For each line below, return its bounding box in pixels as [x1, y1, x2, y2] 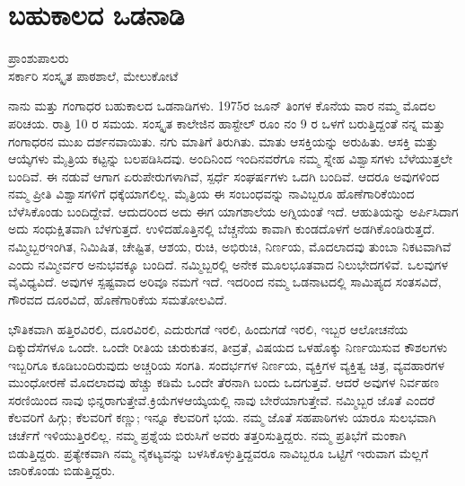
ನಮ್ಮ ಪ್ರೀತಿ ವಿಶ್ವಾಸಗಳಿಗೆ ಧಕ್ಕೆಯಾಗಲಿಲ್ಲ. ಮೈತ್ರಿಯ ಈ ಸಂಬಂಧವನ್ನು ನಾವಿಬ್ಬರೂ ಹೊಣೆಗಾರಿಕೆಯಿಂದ [8, 184, 415, 203]
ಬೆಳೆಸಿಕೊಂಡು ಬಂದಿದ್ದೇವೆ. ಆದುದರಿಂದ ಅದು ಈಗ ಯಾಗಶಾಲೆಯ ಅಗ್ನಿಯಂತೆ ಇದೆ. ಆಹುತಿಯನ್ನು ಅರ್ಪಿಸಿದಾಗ [8, 201, 459, 220]
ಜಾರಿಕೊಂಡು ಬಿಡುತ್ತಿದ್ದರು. [8, 461, 116, 480]
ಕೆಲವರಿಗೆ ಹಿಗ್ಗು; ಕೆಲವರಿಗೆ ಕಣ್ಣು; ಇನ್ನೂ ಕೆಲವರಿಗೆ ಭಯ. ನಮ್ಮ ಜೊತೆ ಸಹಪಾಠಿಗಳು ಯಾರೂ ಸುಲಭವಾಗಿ [8, 408, 436, 427]
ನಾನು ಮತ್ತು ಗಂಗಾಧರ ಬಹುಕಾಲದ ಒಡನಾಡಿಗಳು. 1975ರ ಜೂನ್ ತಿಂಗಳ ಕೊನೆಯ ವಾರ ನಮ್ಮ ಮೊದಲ [8, 96, 436, 115]
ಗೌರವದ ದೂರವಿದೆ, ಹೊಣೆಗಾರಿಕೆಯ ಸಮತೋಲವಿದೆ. [8, 289, 228, 308]
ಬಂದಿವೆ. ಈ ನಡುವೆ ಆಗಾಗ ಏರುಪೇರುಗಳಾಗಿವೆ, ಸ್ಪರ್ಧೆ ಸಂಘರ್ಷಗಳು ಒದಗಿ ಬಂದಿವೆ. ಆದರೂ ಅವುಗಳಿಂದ [8, 166, 440, 185]
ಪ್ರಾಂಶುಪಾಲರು [8, 49, 69, 67]
